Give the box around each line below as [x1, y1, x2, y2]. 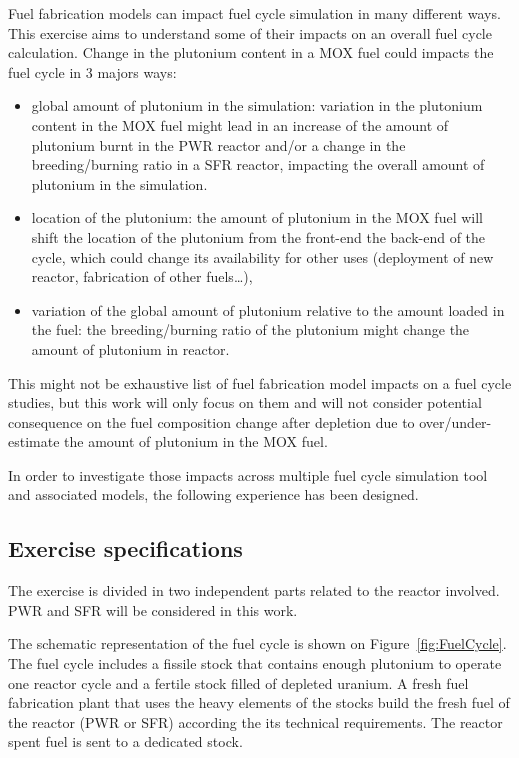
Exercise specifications [8, 533, 243, 564]
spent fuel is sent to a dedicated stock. [8, 731, 243, 752]
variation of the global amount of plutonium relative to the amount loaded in [31, 299, 505, 320]
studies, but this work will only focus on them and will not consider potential [8, 392, 482, 413]
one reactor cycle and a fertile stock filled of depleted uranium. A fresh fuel [8, 672, 469, 693]
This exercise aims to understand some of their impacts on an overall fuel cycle [8, 22, 492, 43]
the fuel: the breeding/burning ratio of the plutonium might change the [31, 319, 470, 340]
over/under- [419, 411, 492, 432]
